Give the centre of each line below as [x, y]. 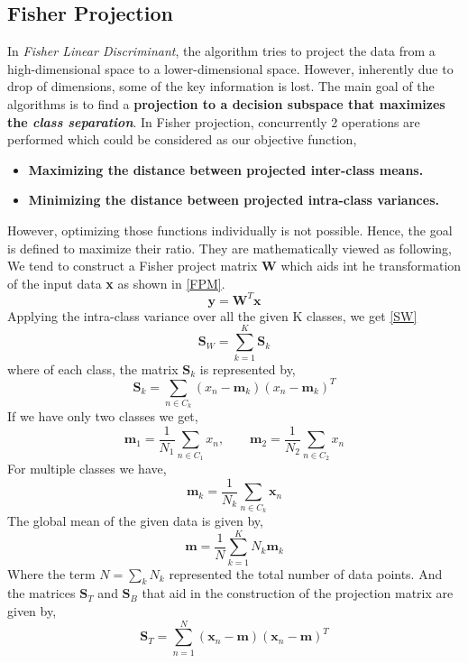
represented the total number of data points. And [306, 573]
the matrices [41, 593]
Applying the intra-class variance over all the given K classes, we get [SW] [212, 315]
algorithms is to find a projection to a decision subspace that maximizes [226, 103]
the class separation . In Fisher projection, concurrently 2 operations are [214, 121]
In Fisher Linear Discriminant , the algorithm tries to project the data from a [221, 51]
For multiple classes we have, [87, 469]
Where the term [51, 573]
